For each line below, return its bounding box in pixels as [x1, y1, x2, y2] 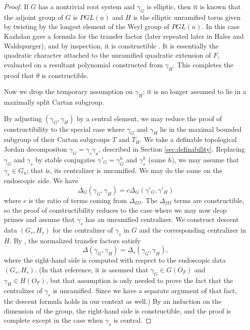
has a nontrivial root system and [38, 1, 135, 11]
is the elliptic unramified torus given [133, 12, 241, 22]
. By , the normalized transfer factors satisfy [9, 235, 141, 245]
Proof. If [4, 1, 29, 11]
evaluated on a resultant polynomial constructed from [4, 59, 163, 69]
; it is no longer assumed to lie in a [143, 86, 246, 96]
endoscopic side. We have [4, 175, 78, 186]
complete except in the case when [4, 315, 103, 325]
